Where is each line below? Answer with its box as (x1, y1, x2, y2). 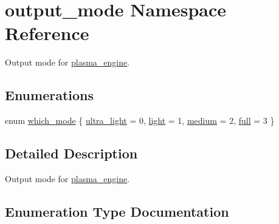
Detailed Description (5, 144, 138, 163)
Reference (5, 21, 89, 46)
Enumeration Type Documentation (5, 202, 229, 220)
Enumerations (5, 86, 94, 104)
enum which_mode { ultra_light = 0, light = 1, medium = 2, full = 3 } (5, 114, 275, 127)
